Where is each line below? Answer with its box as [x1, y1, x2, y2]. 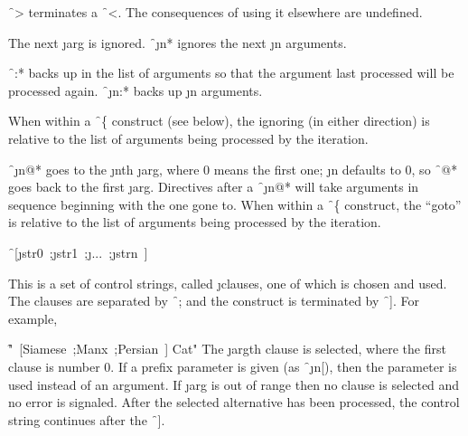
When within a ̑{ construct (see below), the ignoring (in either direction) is [8, 111, 430, 130]
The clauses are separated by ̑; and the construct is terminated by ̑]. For [8, 291, 419, 310]
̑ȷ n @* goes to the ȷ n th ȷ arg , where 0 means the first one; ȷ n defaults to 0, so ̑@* [8, 159, 458, 178]
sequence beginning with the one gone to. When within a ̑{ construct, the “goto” [8, 194, 462, 213]
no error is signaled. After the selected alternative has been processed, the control [8, 393, 460, 412]
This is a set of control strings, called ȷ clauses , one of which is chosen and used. [8, 273, 447, 292]
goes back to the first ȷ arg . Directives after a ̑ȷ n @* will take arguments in [8, 177, 419, 196]
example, [8, 308, 58, 327]
